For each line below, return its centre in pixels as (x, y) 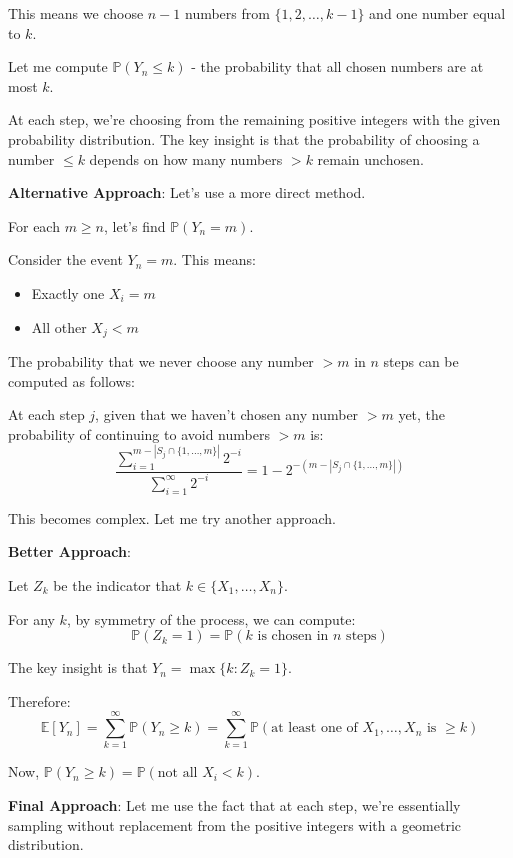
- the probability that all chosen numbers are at (337, 66)
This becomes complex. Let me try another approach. (172, 517)
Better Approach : (69, 551)
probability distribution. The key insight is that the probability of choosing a (244, 138)
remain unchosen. (370, 158)
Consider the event (65, 259)
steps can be (421, 360)
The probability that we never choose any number (161, 360)
